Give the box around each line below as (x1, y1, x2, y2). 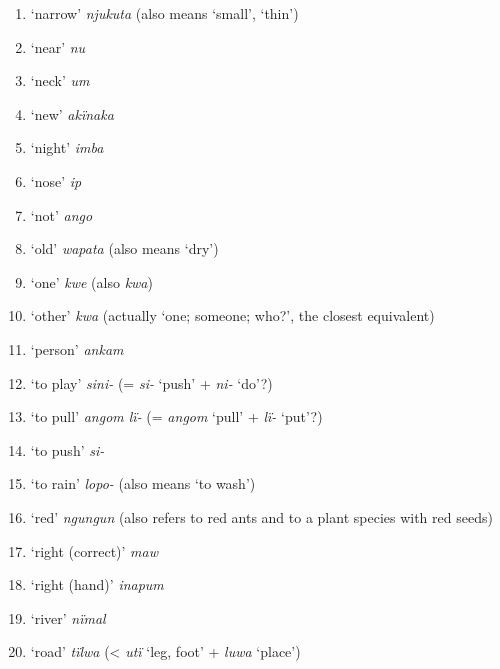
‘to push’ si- (30, 439, 105, 460)
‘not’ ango (30, 204, 93, 225)
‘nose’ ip (30, 170, 82, 191)
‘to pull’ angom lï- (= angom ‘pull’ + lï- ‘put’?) (30, 406, 323, 427)
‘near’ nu (30, 36, 86, 57)
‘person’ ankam (30, 338, 124, 359)
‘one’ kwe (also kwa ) (30, 271, 153, 292)
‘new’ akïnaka (30, 103, 114, 124)
